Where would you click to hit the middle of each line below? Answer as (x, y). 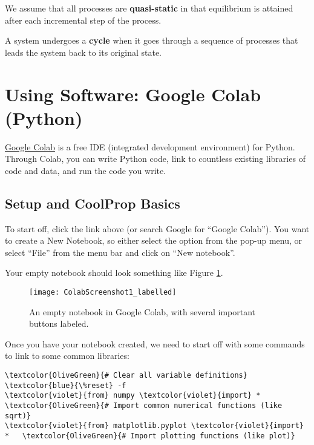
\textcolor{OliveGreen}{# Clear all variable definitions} (126, 376)
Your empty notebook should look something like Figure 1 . (114, 273)
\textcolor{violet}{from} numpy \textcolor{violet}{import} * (133, 396)
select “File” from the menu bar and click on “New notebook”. (120, 252)
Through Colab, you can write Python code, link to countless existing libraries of (155, 159)
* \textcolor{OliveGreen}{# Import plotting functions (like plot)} (150, 436)
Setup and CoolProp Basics (93, 203)
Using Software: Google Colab (133, 94)
